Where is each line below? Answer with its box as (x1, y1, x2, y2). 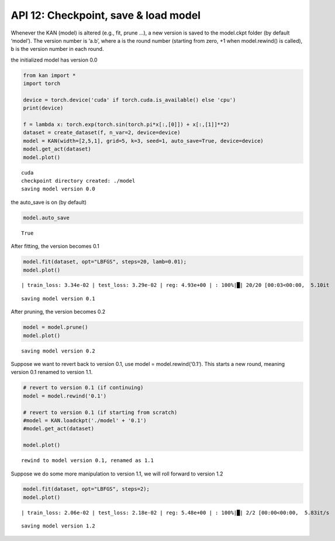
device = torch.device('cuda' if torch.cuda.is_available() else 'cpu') (23, 97, 236, 103)
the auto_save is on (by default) (11, 198, 87, 206)
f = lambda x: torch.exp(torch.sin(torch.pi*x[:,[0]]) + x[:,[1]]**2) (23, 121, 230, 128)
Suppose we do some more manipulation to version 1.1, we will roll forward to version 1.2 (11, 470, 223, 477)
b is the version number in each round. (11, 46, 104, 53)
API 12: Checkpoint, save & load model (11, 9, 201, 22)
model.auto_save (23, 214, 70, 221)
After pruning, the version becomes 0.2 (11, 308, 106, 316)
